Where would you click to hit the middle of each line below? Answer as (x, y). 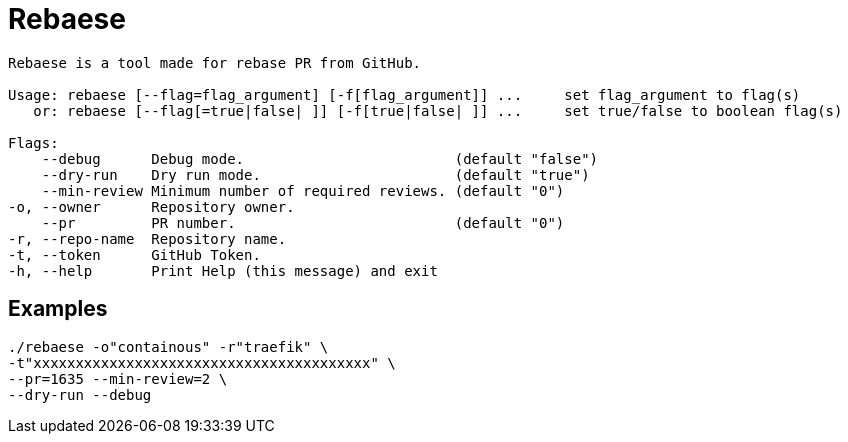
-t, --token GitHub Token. (134, 254)
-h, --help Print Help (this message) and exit (223, 270)
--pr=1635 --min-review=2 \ (118, 378)
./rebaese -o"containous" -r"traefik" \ (168, 346)
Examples (58, 309)
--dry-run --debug (80, 394)
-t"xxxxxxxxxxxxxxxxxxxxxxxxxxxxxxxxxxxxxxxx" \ (202, 362)
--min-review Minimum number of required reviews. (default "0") (303, 190)
